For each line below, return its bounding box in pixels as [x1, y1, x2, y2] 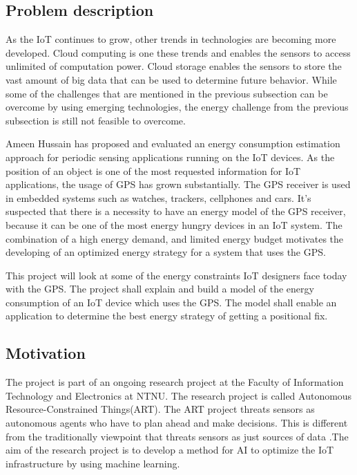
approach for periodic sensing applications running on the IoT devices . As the [6, 149, 335, 164]
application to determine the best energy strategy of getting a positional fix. [6, 308, 328, 323]
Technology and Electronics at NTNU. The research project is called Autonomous [6, 388, 352, 402]
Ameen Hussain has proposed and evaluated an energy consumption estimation [6, 136, 340, 151]
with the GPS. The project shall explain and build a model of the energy [6, 281, 314, 296]
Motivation [6, 342, 86, 364]
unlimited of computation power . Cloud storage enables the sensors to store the [6, 59, 342, 73]
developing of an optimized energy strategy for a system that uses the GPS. [6, 245, 326, 259]
